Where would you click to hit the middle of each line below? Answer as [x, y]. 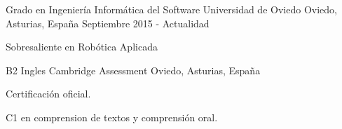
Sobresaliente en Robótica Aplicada [82, 47]
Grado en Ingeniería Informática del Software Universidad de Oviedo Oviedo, [171, 9]
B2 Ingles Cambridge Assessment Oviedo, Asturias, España [133, 70]
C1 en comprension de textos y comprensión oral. [112, 117]
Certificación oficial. [48, 94]
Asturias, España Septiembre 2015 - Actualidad [108, 23]
